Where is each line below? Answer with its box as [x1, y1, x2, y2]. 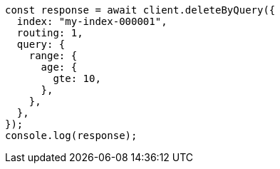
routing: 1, [16, 27, 83, 39]
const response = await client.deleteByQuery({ [5, 4, 276, 16]
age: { [41, 61, 78, 73]
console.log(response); [5, 130, 138, 141]
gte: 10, [53, 73, 101, 84]
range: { [28, 50, 78, 61]
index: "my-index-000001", [16, 16, 167, 27]
